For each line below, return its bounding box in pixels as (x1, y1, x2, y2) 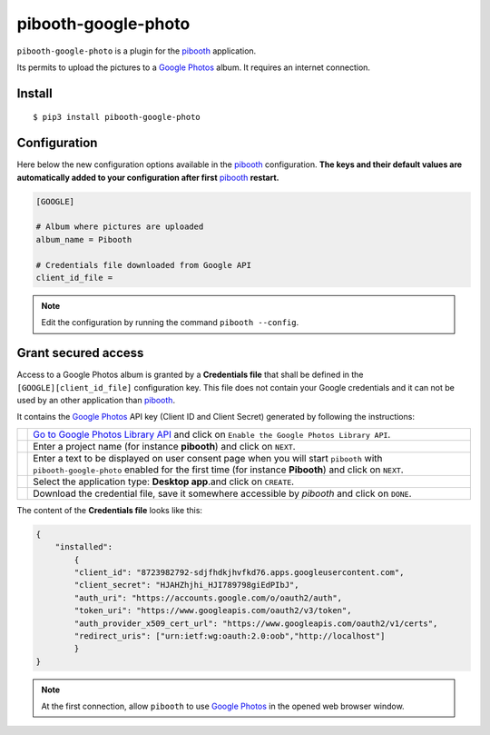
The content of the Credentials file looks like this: (16, 504, 203, 515)
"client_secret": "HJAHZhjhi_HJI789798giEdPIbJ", (73, 580, 299, 591)
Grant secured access (16, 345, 144, 361)
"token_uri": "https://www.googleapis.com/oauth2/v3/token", (73, 605, 352, 616)
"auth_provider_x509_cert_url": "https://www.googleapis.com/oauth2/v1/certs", (73, 618, 438, 629)
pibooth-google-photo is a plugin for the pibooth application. (16, 45, 257, 56)
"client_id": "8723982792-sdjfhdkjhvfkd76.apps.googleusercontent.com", (73, 567, 405, 577)
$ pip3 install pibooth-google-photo (33, 112, 201, 123)
